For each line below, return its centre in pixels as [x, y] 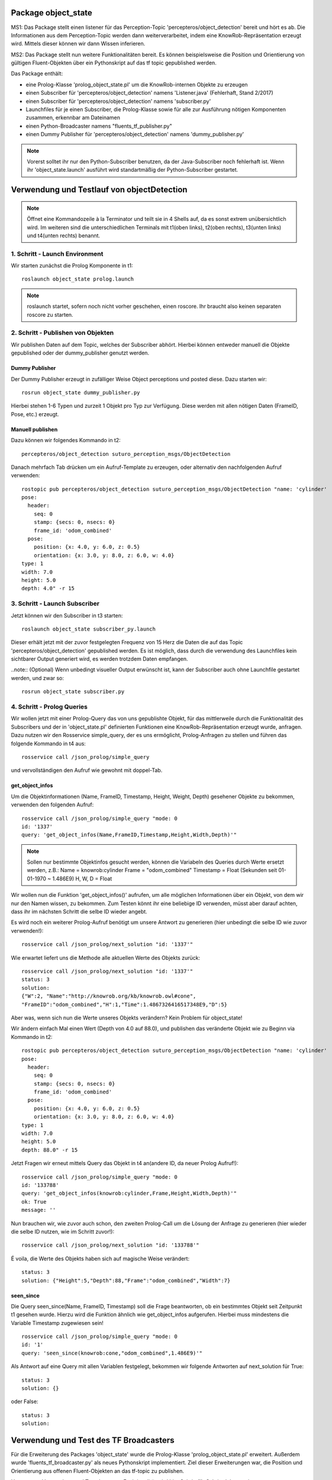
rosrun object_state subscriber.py [73, 692]
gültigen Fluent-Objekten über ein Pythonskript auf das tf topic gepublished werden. [114, 63]
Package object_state [52, 13]
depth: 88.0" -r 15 [50, 1150]
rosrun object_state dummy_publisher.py [81, 392]
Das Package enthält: [37, 73]
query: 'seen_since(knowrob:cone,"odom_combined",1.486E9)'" [112, 1353]
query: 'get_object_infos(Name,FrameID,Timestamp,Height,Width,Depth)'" [129, 835]
